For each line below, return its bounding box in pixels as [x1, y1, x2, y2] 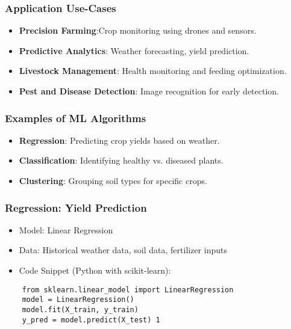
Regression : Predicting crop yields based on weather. [19, 134, 220, 146]
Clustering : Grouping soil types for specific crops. [19, 174, 207, 186]
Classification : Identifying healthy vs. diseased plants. [19, 154, 224, 167]
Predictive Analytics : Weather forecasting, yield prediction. [19, 44, 249, 57]
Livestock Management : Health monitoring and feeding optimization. [19, 64, 287, 77]
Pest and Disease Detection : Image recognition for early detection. [19, 85, 280, 97]
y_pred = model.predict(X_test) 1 [22, 315, 160, 324]
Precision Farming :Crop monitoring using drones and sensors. [19, 24, 257, 37]
